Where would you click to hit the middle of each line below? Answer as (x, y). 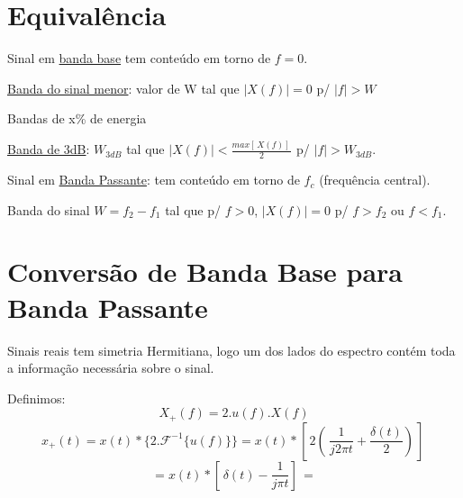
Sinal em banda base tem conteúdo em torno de (139, 58)
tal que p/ (193, 209)
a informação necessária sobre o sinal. (111, 368)
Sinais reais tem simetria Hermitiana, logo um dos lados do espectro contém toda (231, 350)
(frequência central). (375, 180)
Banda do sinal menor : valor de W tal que (123, 88)
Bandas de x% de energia (77, 118)
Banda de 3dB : (49, 149)
